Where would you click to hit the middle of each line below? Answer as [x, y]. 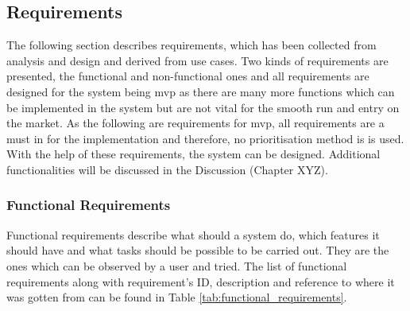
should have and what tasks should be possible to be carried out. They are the [198, 250]
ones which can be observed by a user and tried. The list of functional [177, 265]
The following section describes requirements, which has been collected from [191, 45]
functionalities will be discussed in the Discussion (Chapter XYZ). [167, 169]
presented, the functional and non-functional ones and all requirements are [188, 76]
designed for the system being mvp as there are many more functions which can [201, 91]
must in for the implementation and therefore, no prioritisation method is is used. [205, 138]
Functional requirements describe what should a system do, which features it [193, 234]
